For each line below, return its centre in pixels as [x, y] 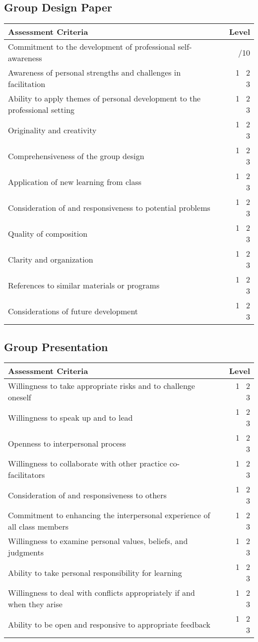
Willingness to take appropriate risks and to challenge [101, 386]
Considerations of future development [73, 311]
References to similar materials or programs [84, 285]
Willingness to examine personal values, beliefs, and [98, 541]
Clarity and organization [51, 259]
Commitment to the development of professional [92, 47]
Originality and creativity [52, 130]
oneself [20, 397]
